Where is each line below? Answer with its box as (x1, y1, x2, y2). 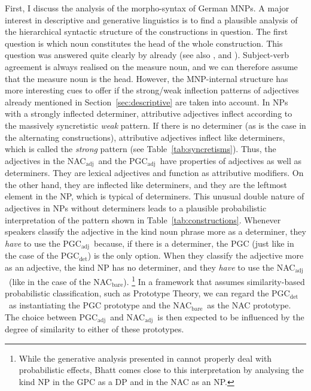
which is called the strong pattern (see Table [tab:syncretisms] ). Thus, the (5, 143, 276, 155)
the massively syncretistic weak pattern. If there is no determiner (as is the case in (5, 119, 306, 131)
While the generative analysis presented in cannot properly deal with (19, 351, 272, 364)
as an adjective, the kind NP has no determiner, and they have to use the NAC (5, 260, 295, 273)
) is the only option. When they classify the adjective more (87, 249, 304, 262)
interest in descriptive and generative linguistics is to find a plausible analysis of (5, 13, 298, 26)
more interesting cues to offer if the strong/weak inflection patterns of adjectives (5, 84, 299, 96)
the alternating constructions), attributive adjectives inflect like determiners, (5, 131, 285, 143)
